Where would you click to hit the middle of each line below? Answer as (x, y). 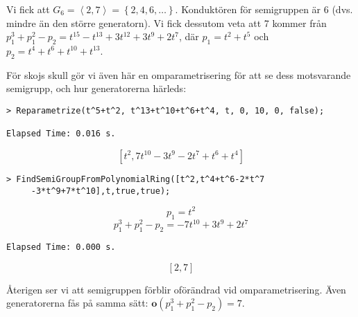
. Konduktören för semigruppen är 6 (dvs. (264, 9)
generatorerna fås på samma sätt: (77, 303)
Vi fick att (28, 9)
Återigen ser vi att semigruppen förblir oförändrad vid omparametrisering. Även (176, 289)
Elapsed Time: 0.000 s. (61, 247)
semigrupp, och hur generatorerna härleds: (96, 88)
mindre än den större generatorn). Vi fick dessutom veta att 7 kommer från (167, 22)
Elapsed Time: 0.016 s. (61, 134)
